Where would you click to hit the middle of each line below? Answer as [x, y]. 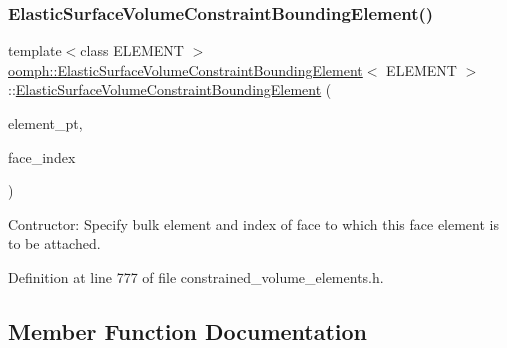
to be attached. [54, 243]
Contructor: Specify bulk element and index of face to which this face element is [253, 223]
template [35, 50]
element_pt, [45, 123]
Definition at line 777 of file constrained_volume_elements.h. [196, 276]
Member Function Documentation [188, 330]
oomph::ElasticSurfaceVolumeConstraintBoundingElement [185, 69]
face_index [42, 156]
